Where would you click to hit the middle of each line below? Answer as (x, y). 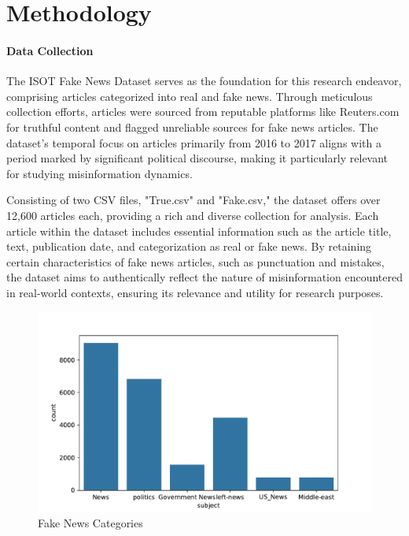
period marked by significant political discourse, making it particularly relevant (197, 158)
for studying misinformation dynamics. (99, 173)
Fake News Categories (90, 523)
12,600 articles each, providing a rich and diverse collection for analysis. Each (193, 215)
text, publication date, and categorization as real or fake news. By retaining (189, 246)
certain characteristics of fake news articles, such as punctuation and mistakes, (195, 261)
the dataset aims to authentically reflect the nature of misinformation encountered (204, 277)
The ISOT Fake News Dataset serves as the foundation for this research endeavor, (204, 81)
